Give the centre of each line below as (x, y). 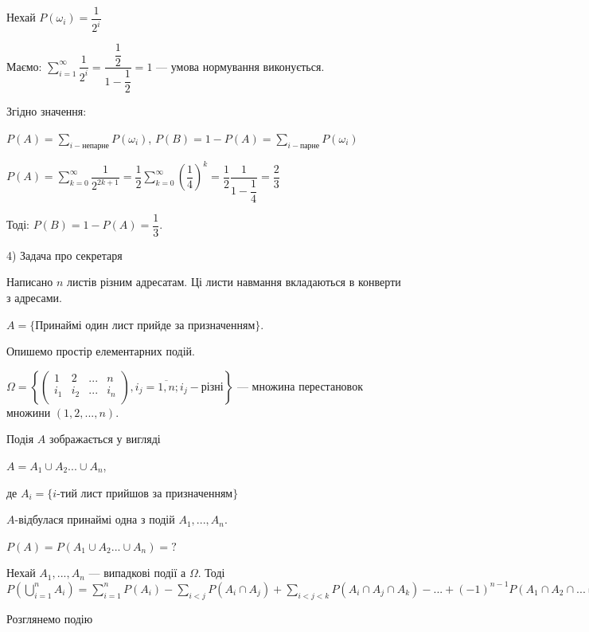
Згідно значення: (47, 111)
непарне (96, 145)
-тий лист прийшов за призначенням (145, 492)
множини (29, 412)
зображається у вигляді (105, 439)
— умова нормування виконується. (240, 66)
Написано (30, 282)
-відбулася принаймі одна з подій (95, 519)
